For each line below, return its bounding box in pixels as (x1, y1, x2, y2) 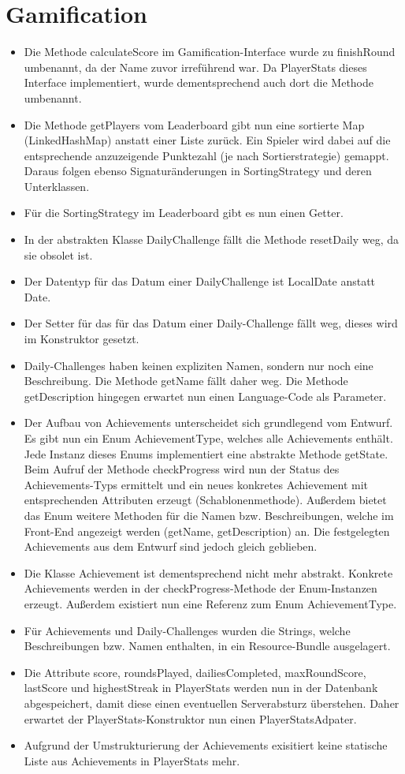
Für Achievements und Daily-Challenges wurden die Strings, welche (24, 622, 351, 638)
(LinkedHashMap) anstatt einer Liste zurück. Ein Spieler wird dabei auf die (24, 132, 391, 148)
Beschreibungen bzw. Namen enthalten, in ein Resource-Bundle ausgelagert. (24, 638, 391, 654)
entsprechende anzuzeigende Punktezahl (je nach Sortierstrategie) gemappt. (24, 147, 389, 163)
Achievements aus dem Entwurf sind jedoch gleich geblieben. (24, 538, 318, 555)
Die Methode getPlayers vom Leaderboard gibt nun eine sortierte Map (24, 116, 365, 133)
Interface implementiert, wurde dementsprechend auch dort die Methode (24, 74, 374, 91)
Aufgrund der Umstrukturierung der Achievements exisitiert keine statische (24, 737, 388, 753)
